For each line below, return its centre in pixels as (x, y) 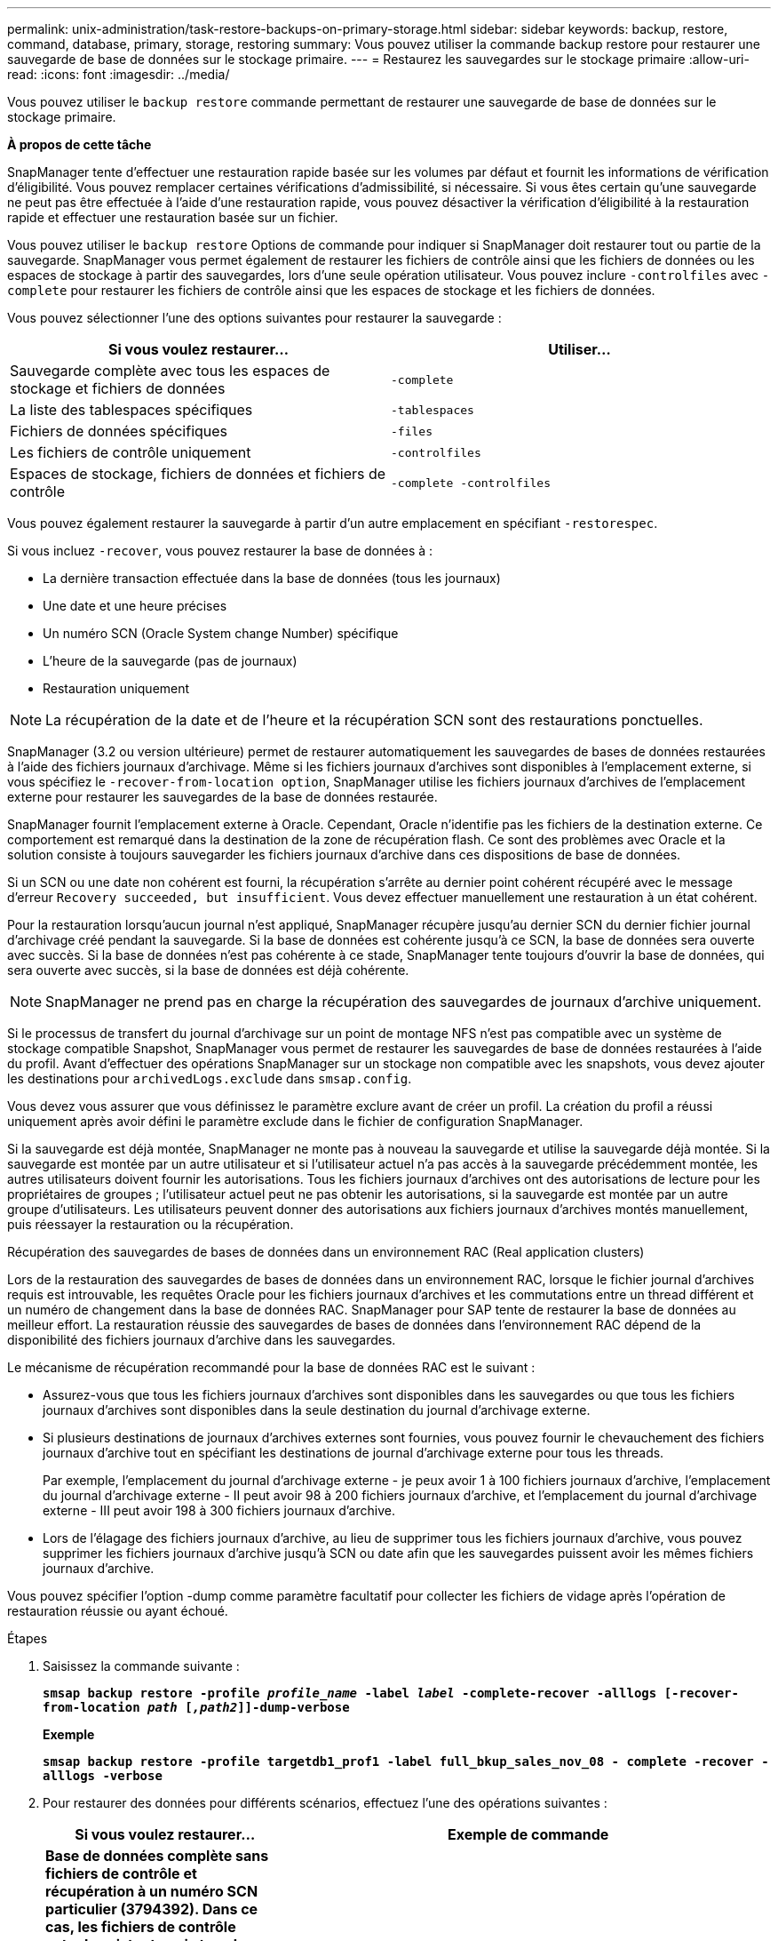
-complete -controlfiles (471, 483)
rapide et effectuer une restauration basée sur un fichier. (173, 217)
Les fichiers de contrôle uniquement (131, 452)
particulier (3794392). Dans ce (152, 1909)
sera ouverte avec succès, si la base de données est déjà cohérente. (208, 970)
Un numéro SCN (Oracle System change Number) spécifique (221, 633)
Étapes (28, 1638)
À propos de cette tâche (79, 144)
